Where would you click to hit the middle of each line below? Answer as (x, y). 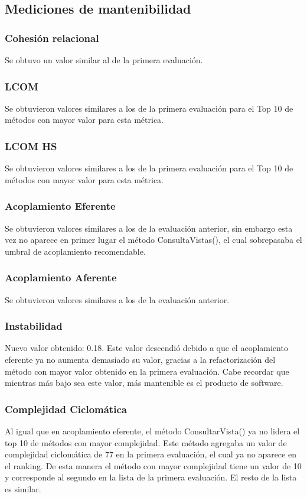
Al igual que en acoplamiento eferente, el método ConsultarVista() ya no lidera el (152, 431)
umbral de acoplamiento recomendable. (75, 251)
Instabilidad (34, 326)
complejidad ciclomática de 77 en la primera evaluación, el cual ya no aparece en (151, 454)
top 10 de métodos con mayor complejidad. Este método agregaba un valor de (146, 442)
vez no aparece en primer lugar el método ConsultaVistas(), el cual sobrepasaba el (153, 240)
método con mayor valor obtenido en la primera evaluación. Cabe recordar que (147, 371)
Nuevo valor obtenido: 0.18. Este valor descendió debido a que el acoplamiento (146, 348)
